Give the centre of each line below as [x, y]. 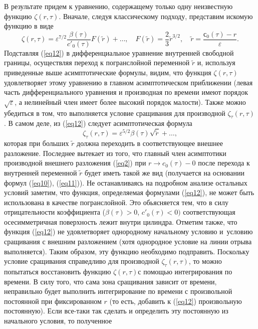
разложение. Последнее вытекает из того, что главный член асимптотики [115, 153]
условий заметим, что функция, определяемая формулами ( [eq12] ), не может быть [129, 192]
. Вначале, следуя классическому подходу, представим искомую [156, 16]
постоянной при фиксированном [53, 301]
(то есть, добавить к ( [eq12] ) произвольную [176, 301]
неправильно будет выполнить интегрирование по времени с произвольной [118, 291]
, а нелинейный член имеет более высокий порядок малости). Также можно [130, 102]
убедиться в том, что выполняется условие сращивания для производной [115, 113]
